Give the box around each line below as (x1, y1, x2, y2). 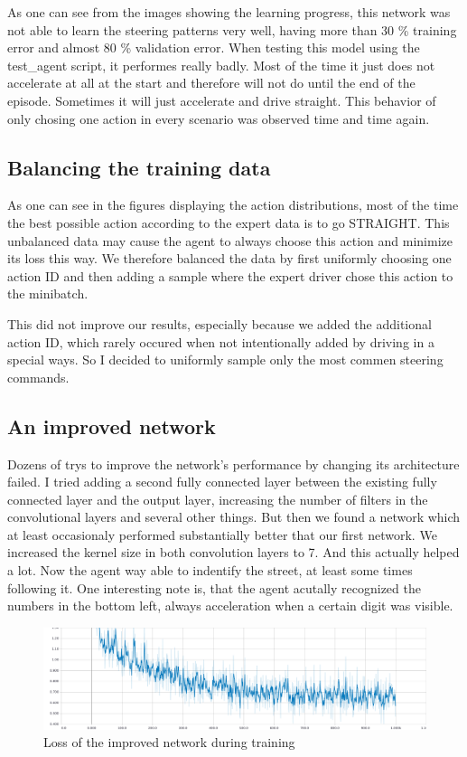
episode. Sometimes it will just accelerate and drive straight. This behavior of (7, 90, 436, 109)
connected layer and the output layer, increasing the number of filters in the (7, 489, 428, 508)
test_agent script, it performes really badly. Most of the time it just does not (7, 55, 435, 74)
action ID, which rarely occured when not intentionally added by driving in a (7, 332, 434, 351)
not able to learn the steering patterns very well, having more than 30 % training (7, 20, 457, 39)
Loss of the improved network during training (43, 733, 295, 752)
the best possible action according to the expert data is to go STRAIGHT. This (7, 213, 450, 232)
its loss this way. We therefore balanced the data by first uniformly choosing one (7, 249, 452, 268)
